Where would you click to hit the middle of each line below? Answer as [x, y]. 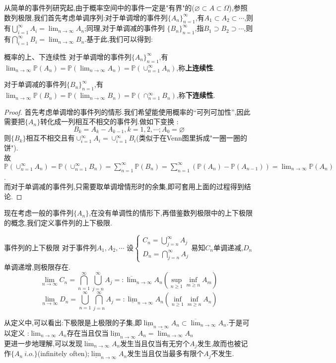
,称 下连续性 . [196, 95]
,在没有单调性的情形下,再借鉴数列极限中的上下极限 [171, 213]
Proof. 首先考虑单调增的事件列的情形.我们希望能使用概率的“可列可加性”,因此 [127, 111]
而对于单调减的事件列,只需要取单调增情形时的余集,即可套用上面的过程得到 [124, 186]
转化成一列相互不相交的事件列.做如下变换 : [109, 121]
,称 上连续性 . [196, 67]
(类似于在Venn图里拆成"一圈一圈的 [192, 138]
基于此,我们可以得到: [120, 39]
